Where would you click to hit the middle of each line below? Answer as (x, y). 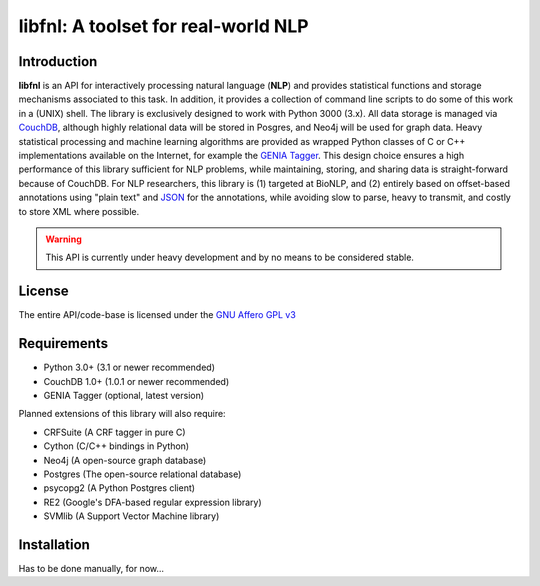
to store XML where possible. (79, 211)
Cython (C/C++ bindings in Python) (116, 446)
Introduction (58, 61)
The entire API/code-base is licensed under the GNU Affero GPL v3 (157, 315)
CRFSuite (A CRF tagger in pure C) (114, 432)
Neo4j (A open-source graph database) (125, 460)
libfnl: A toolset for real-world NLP (163, 26)
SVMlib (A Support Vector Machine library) (131, 516)
